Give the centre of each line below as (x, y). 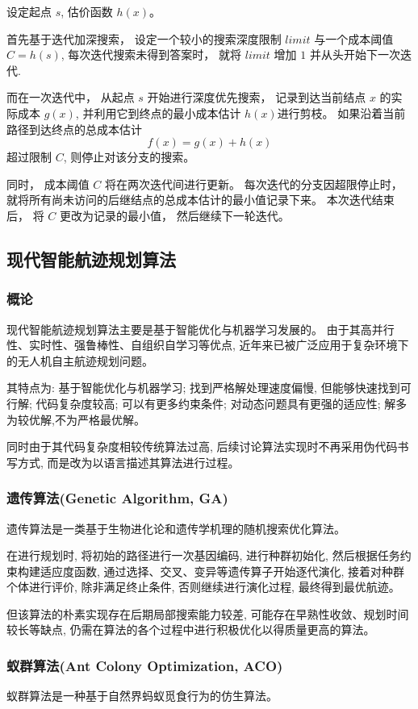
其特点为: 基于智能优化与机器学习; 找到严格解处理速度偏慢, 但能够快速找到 (203, 388)
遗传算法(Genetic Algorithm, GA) (117, 498)
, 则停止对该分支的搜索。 (129, 157)
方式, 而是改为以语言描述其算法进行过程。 (128, 462)
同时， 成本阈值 (48, 184)
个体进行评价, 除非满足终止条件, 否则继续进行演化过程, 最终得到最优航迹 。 (203, 587)
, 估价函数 (87, 11)
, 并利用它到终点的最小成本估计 (158, 113)
